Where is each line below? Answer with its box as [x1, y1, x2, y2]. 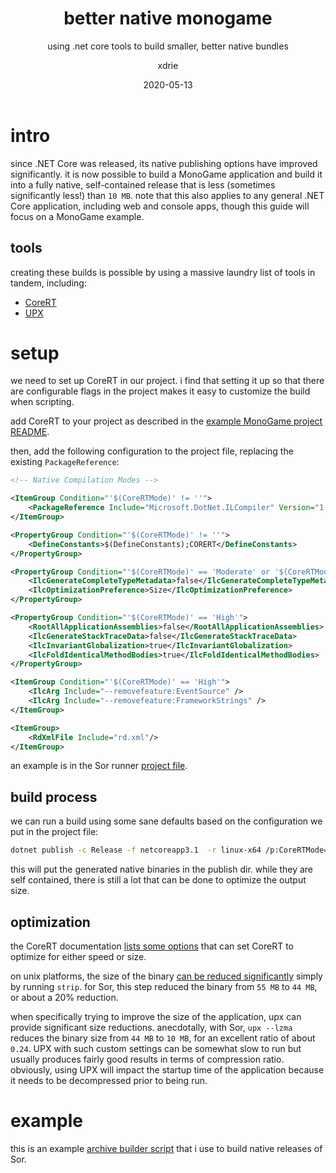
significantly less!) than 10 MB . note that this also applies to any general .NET [10, 189, 325, 201]
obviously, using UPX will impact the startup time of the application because [10, 1063, 325, 1076]
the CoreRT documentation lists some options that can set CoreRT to [10, 940, 294, 952]
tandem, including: [10, 277, 87, 289]
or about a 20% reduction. [10, 991, 119, 1003]
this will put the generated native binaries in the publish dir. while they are [10, 863, 314, 876]
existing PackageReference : [10, 456, 120, 468]
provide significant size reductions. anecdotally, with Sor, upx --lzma [10, 1021, 293, 1033]
